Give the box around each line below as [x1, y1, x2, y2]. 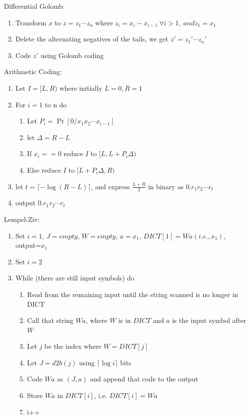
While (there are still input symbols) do [15, 273, 135, 283]
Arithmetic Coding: [4, 66, 62, 77]
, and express [91, 181, 130, 191]
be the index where [44, 341, 101, 351]
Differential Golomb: [4, 1, 65, 11]
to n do [45, 99, 67, 109]
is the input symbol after [172, 315, 247, 325]
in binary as [148, 181, 184, 191]
